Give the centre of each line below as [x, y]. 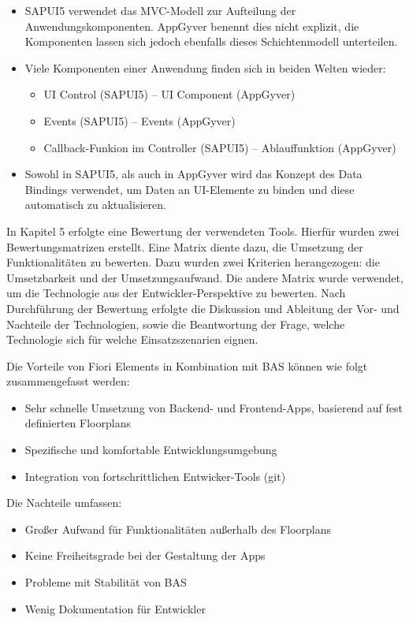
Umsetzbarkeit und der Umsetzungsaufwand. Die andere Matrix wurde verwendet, [205, 277]
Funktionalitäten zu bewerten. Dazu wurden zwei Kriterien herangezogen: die [193, 262]
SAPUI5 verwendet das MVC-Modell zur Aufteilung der [160, 10]
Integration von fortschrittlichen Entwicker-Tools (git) [155, 476]
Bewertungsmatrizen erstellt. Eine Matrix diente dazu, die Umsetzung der [185, 246]
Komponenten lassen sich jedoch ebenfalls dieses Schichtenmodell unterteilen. [211, 41]
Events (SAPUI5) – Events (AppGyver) [139, 120]
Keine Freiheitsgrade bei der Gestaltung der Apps [145, 555]
